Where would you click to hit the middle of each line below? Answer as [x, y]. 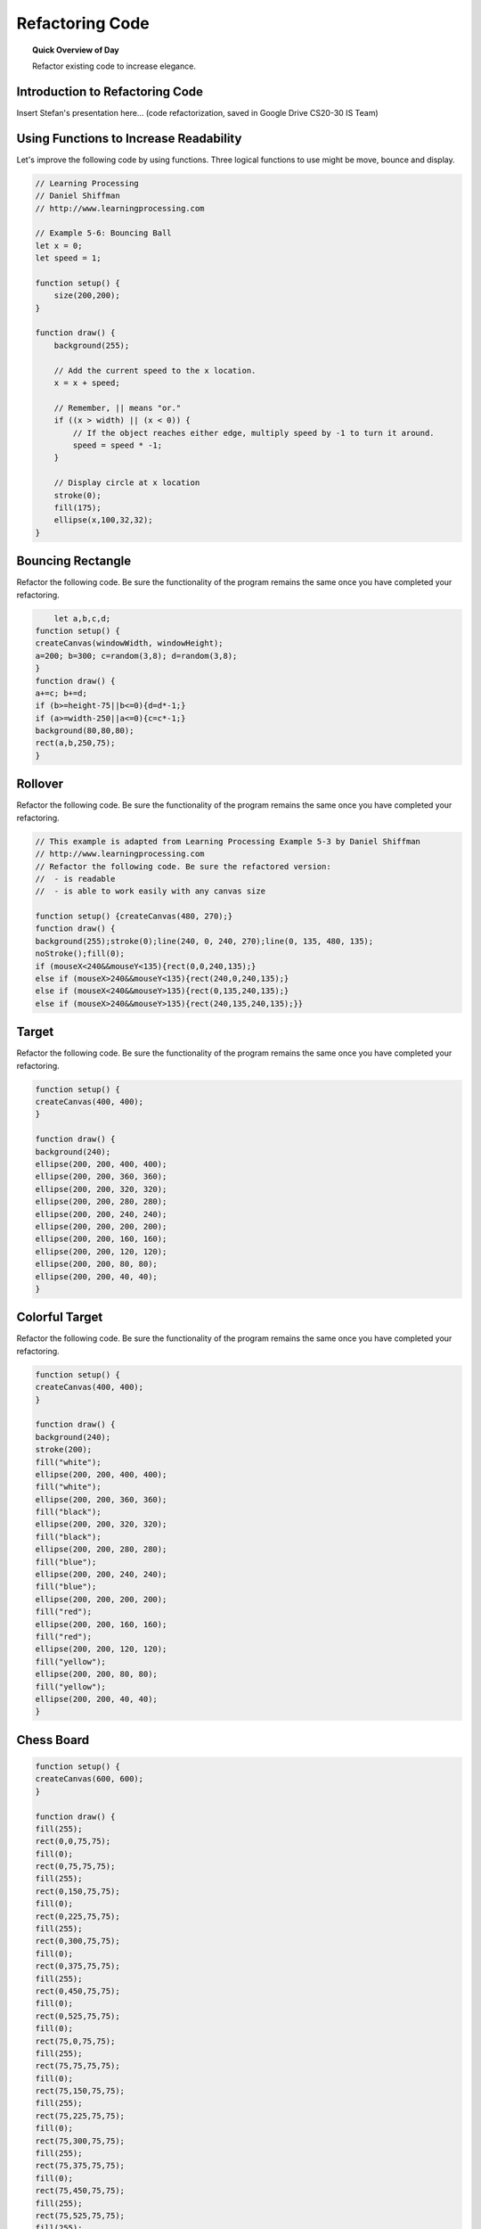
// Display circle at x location [127, 483]
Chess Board [53, 1740]
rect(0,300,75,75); [77, 1941]
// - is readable [75, 879]
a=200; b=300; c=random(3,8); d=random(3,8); [136, 656]
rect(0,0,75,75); [73, 1842]
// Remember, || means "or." [118, 407]
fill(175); [77, 507]
